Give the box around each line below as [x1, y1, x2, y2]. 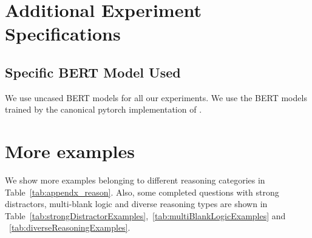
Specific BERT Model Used [5, 62, 181, 81]
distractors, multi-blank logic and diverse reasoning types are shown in [5, 197, 268, 210]
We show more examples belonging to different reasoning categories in [5, 174, 265, 187]
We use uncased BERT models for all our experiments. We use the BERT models [5, 91, 307, 104]
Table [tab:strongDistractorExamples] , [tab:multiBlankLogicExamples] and [5, 209, 286, 222]
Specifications [5, 21, 121, 46]
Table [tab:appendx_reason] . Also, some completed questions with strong [5, 185, 279, 198]
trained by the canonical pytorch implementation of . [5, 103, 202, 116]
